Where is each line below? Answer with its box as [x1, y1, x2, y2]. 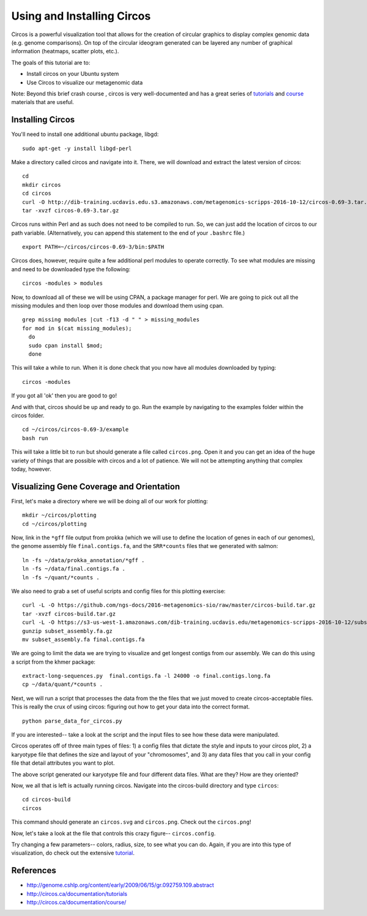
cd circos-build [22, 796, 71, 803]
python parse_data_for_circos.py [22, 717, 122, 724]
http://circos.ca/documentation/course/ [26, 899, 127, 906]
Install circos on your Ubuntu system [26, 70, 119, 78]
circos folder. [11, 411, 45, 419]
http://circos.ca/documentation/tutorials [26, 890, 128, 897]
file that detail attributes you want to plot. [11, 759, 115, 767]
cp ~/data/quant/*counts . [22, 681, 103, 688]
